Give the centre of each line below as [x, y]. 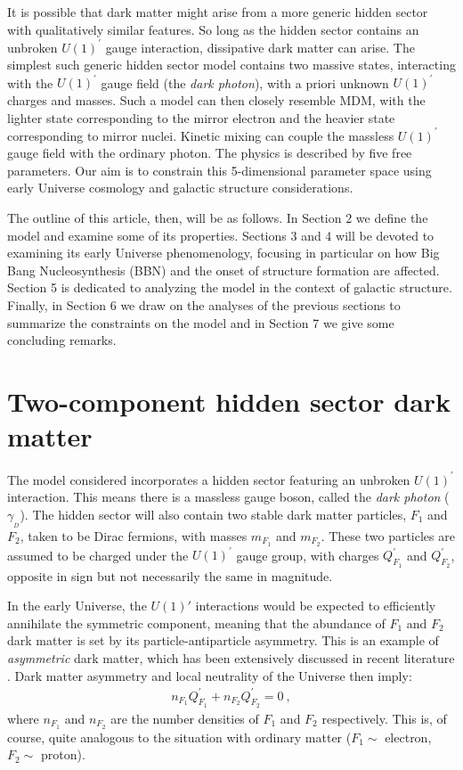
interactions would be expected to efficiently [316, 606]
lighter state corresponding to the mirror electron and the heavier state [201, 117]
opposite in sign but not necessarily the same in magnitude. [170, 575]
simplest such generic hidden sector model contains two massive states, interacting [231, 65]
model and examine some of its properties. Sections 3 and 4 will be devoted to [221, 235]
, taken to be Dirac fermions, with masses [134, 535]
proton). [63, 754]
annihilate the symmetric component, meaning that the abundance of [196, 623]
